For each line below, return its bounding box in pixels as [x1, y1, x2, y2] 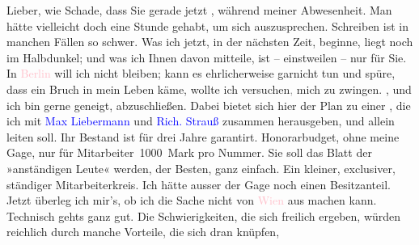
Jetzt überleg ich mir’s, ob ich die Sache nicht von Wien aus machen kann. [6, 192, 377, 209]
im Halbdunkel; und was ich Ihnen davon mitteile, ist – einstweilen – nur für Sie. [6, 49, 407, 65]
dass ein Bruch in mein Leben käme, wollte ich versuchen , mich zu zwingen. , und [6, 80, 412, 97]
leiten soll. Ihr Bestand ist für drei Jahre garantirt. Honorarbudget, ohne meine [6, 128, 400, 145]
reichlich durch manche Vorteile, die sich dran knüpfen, [6, 223, 280, 240]
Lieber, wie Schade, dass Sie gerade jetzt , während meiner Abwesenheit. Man [6, 2, 392, 18]
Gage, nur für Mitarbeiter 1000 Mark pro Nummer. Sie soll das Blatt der [6, 144, 372, 161]
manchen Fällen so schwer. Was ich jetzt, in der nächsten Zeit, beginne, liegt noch [6, 33, 413, 50]
